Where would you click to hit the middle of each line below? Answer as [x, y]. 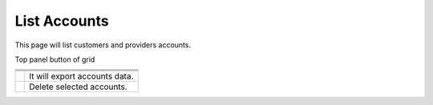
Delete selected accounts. [78, 87]
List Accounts [62, 21]
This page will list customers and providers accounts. [103, 45]
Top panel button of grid [55, 59]
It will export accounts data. [81, 76]
